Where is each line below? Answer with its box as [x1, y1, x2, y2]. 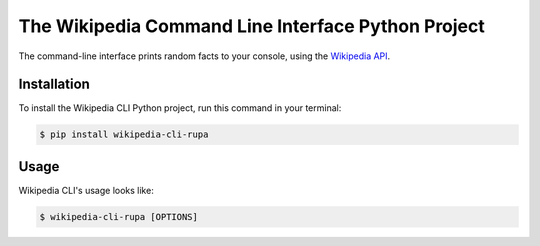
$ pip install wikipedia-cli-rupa [39, 129, 209, 140]
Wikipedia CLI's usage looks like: [18, 184, 154, 196]
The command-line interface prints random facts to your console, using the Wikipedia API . [18, 50, 391, 62]
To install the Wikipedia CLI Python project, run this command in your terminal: [18, 102, 342, 114]
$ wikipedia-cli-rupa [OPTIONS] [39, 211, 199, 222]
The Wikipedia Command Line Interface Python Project [18, 15, 485, 37]
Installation [18, 76, 90, 93]
